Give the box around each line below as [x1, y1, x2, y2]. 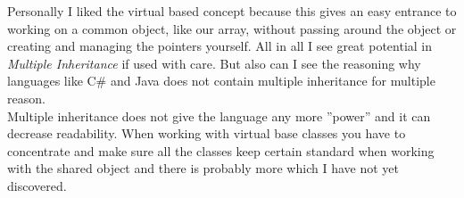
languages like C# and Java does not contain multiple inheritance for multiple [7, 71, 435, 90]
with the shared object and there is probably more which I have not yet [7, 159, 399, 177]
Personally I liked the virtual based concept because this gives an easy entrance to [7, 2, 457, 20]
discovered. [7, 176, 67, 194]
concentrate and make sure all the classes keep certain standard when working [7, 141, 435, 160]
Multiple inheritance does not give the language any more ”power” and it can [7, 106, 431, 125]
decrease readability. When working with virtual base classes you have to [7, 124, 406, 143]
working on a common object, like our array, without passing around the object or [7, 19, 457, 37]
